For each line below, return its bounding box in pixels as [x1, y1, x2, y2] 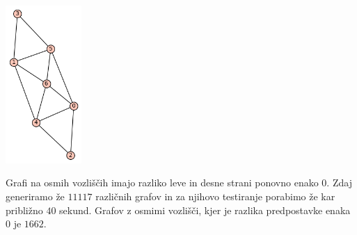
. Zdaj [326, 175, 352, 190]
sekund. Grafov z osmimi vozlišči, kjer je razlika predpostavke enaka [59, 202, 351, 217]
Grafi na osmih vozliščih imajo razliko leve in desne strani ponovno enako [6, 175, 319, 190]
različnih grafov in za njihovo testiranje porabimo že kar [95, 188, 335, 203]
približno [6, 202, 43, 217]
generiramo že [6, 188, 65, 203]
